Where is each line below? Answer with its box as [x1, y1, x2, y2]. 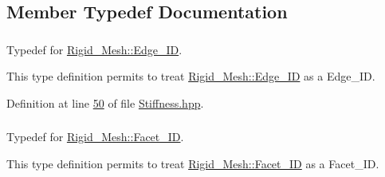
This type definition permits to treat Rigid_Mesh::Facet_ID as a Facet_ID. [6, 155, 379, 171]
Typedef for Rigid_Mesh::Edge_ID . [6, 41, 183, 57]
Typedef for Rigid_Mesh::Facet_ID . [6, 128, 184, 145]
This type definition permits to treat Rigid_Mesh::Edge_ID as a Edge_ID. [6, 68, 375, 85]
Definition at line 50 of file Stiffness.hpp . [6, 94, 204, 111]
